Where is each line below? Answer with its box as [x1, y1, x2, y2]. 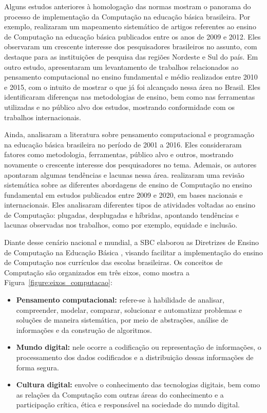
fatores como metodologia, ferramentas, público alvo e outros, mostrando [4, 149, 234, 160]
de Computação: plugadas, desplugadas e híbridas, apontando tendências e [4, 209, 239, 220]
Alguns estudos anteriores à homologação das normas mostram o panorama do [4, 1, 251, 11]
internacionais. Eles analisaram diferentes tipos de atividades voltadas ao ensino [4, 199, 255, 210]
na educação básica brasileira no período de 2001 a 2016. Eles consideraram [4, 139, 242, 149]
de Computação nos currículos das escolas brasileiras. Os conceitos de [4, 257, 223, 268]
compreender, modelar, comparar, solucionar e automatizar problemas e [16, 304, 242, 315]
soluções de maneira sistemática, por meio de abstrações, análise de [16, 314, 228, 325]
